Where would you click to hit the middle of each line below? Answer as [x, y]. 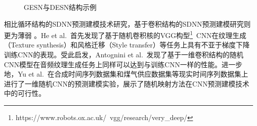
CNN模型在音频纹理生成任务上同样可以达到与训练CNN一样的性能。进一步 [123, 64]
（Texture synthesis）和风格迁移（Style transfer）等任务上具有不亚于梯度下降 [127, 45]
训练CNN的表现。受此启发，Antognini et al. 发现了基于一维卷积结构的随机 [124, 55]
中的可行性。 [25, 93]
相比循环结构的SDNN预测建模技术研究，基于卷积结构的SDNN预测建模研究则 [127, 23]
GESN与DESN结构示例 [60, 7]
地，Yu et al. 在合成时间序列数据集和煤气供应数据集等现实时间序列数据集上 [126, 74]
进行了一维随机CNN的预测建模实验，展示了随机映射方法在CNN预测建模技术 [127, 83]
